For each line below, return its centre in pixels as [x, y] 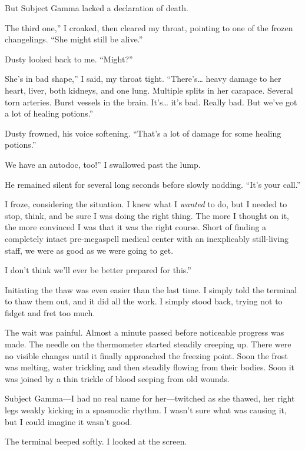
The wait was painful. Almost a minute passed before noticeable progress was [145, 332]
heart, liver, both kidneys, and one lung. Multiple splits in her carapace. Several [149, 90]
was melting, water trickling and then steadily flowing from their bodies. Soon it [150, 367]
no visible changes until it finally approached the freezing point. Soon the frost [147, 355]
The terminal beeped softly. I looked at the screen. [96, 441]
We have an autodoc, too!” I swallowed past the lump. [103, 164]
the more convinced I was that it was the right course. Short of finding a [136, 227]
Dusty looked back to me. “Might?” [69, 59]
